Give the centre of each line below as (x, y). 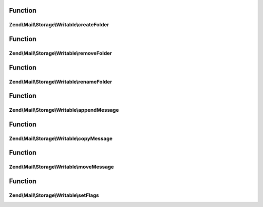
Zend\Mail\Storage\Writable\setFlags (54, 195)
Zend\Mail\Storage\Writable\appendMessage (64, 110)
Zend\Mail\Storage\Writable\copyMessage (61, 138)
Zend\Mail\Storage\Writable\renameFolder (60, 82)
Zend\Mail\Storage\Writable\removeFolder (60, 53)
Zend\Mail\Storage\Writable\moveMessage (61, 167)
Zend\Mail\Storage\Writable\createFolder (59, 25)
